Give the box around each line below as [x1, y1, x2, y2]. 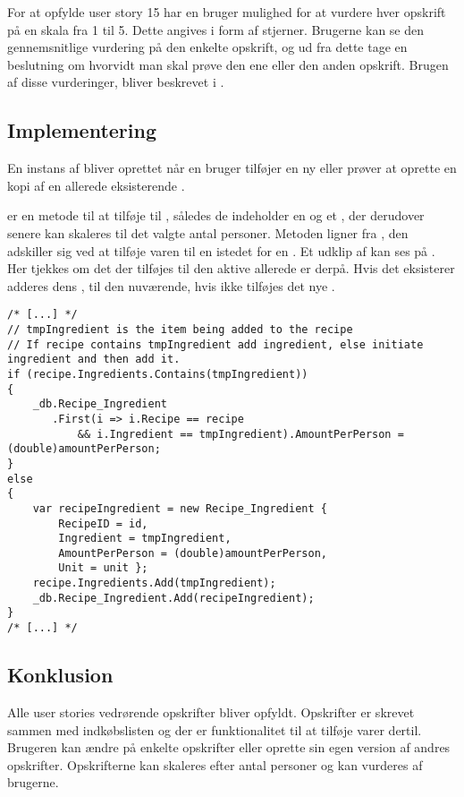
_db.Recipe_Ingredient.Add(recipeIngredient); [32, 591, 315, 604]
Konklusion [7, 661, 114, 689]
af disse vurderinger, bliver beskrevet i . [7, 73, 224, 91]
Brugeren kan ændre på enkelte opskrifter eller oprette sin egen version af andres [7, 738, 451, 757]
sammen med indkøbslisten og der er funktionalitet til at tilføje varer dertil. [7, 720, 422, 739]
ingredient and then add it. [7, 353, 181, 366]
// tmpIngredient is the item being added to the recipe [7, 322, 353, 336]
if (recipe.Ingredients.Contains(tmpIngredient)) [7, 367, 308, 381]
